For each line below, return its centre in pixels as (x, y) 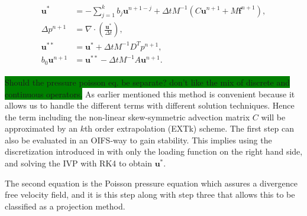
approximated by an (41, 128)
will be (273, 117)
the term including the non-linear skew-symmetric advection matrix (127, 117)
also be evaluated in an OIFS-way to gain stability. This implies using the (138, 140)
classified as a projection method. (65, 206)
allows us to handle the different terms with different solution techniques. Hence (150, 105)
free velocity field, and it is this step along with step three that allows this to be (150, 194)
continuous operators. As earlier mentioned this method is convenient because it (150, 94)
